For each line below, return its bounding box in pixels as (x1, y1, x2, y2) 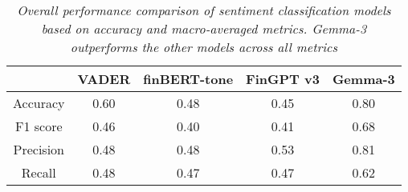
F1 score (14, 117, 63, 135)
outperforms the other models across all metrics (70, 38, 338, 56)
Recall (21, 163, 56, 182)
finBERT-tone (143, 70, 234, 88)
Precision (13, 140, 64, 158)
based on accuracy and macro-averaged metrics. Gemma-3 (41, 19, 367, 38)
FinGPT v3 (246, 70, 320, 88)
